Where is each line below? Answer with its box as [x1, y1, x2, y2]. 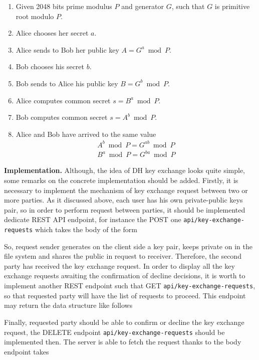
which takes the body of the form [35, 224, 137, 235]
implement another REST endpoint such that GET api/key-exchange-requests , [4, 280, 255, 291]
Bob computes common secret [16, 112, 108, 122]
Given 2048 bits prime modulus [16, 1, 112, 11]
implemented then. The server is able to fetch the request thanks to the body [4, 336, 241, 347]
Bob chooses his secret [16, 61, 85, 72]
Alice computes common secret [16, 95, 111, 105]
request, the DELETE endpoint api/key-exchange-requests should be [4, 326, 225, 337]
